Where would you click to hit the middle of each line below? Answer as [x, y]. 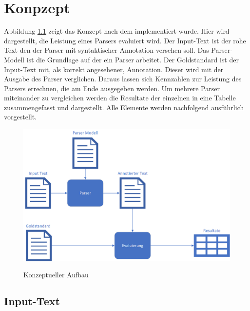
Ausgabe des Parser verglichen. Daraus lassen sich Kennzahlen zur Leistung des [123, 79]
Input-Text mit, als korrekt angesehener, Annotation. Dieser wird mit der [114, 69]
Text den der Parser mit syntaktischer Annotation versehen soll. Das [106, 50]
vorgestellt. [20, 117]
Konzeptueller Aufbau [56, 275]
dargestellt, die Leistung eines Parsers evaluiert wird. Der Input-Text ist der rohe [125, 40]
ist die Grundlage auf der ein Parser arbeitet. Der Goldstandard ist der [133, 59]
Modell [14, 59]
